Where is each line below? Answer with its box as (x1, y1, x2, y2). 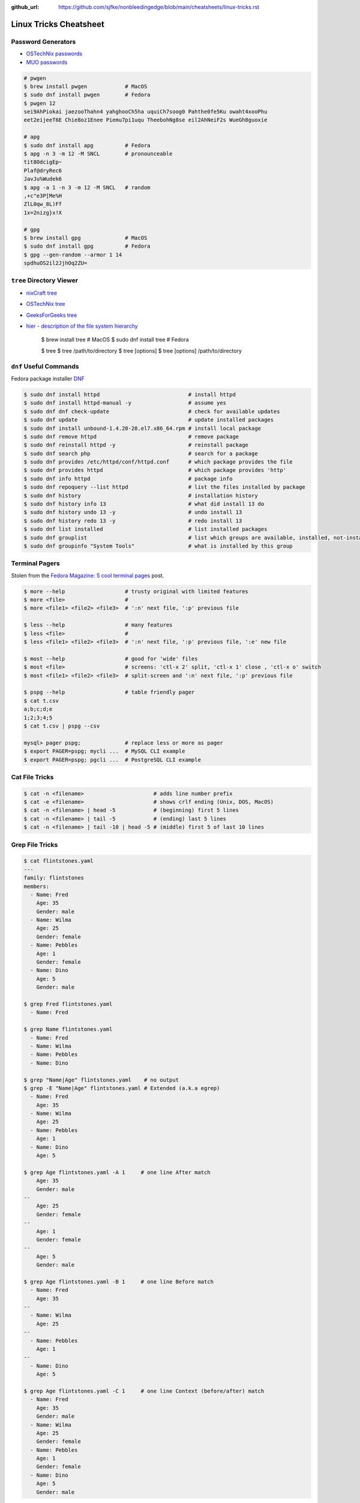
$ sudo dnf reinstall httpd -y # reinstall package (23, 442, 249, 448)
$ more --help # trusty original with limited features (23, 588, 249, 595)
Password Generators (11, 37, 76, 46)
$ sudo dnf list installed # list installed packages (23, 526, 268, 533)
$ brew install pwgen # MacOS (23, 83, 148, 90)
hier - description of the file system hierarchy (26, 322, 138, 330)
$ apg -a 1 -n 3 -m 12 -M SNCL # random (23, 184, 151, 191)
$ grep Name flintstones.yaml (23, 1026, 113, 1033)
